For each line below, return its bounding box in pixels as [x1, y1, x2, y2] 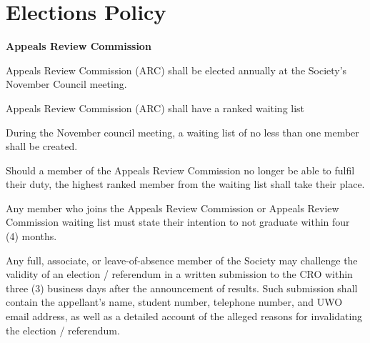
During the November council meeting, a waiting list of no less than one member [6, 124, 359, 139]
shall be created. [6, 139, 78, 154]
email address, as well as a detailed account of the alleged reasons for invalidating [6, 309, 363, 324]
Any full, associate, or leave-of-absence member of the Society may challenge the [6, 252, 358, 267]
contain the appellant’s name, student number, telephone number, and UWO [6, 294, 343, 309]
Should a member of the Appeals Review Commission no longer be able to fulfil [6, 162, 355, 177]
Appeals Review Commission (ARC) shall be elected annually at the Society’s [6, 62, 347, 77]
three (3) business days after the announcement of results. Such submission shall [6, 280, 358, 295]
